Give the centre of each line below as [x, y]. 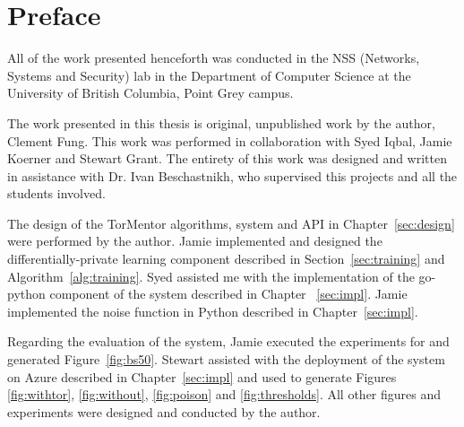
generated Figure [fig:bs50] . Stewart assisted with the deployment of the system [226, 359]
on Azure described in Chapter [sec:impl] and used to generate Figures [202, 376]
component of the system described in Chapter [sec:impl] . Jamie [228, 294]
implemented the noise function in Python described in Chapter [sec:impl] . [213, 311]
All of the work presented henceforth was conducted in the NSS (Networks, [214, 58]
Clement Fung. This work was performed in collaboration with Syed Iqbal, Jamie [230, 140]
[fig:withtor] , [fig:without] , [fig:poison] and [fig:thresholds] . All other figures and [224, 394]
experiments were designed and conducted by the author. [164, 411]
